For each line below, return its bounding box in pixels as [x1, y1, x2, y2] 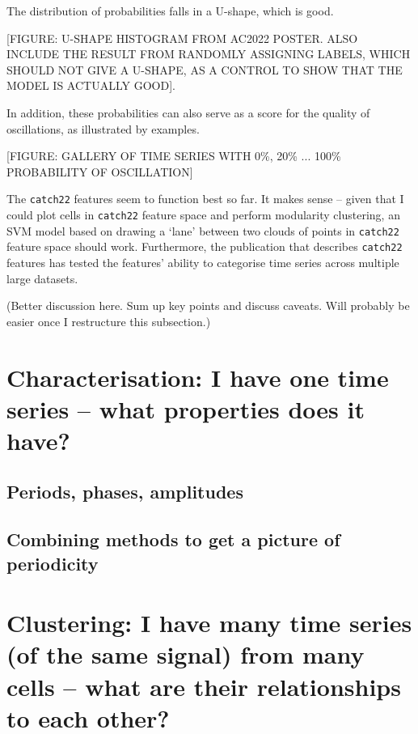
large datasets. [6, 269, 78, 286]
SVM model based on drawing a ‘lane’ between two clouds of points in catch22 [6, 222, 399, 239]
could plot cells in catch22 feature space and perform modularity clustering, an [6, 206, 400, 223]
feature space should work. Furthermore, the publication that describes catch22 [6, 238, 403, 255]
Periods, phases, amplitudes [6, 479, 243, 504]
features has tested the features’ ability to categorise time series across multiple [6, 253, 399, 270]
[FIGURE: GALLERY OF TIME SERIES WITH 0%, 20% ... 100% [6, 147, 341, 164]
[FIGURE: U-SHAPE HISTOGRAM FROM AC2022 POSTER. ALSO [6, 29, 358, 46]
